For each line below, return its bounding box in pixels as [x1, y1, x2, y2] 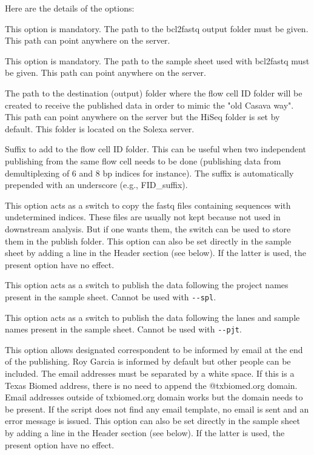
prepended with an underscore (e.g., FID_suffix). [5, 178, 188, 191]
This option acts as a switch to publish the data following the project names [5, 278, 289, 291]
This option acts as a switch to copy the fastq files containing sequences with [5, 198, 291, 211]
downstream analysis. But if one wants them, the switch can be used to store [5, 222, 291, 235]
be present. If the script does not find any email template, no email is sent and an [5, 402, 309, 415]
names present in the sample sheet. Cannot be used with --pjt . [5, 323, 242, 335]
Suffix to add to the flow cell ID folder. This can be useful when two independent [5, 143, 306, 155]
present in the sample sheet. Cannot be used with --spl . [5, 290, 216, 303]
